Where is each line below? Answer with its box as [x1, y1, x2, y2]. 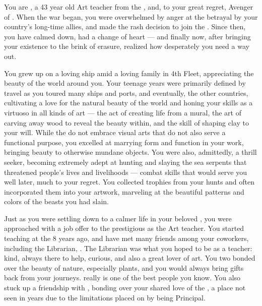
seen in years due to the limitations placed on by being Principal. [4, 292, 206, 302]
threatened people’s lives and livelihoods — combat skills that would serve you [4, 166, 247, 177]
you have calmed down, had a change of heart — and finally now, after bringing [4, 31, 251, 41]
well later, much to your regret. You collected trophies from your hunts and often [4, 176, 255, 187]
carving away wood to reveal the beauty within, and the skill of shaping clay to [4, 117, 249, 128]
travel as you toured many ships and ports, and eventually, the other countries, [4, 87, 248, 98]
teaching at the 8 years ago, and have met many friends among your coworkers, [4, 233, 249, 243]
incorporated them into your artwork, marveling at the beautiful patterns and [4, 186, 244, 197]
